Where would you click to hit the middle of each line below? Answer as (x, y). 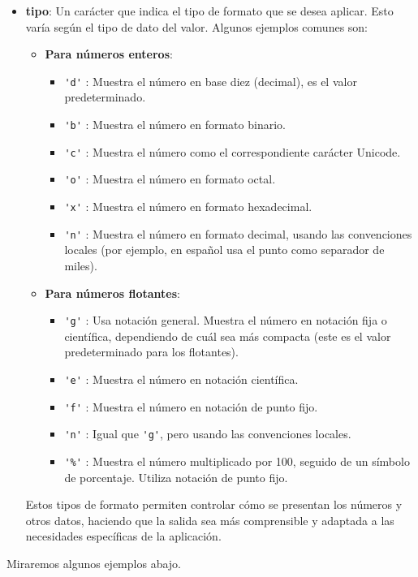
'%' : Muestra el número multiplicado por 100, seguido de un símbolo (237, 461)
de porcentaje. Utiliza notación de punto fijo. (176, 477)
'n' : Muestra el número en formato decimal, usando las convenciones (238, 233)
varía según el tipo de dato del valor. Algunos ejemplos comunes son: (197, 26)
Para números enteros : (109, 54)
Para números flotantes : (112, 293)
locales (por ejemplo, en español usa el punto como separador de (224, 250)
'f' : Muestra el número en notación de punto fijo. (191, 406)
